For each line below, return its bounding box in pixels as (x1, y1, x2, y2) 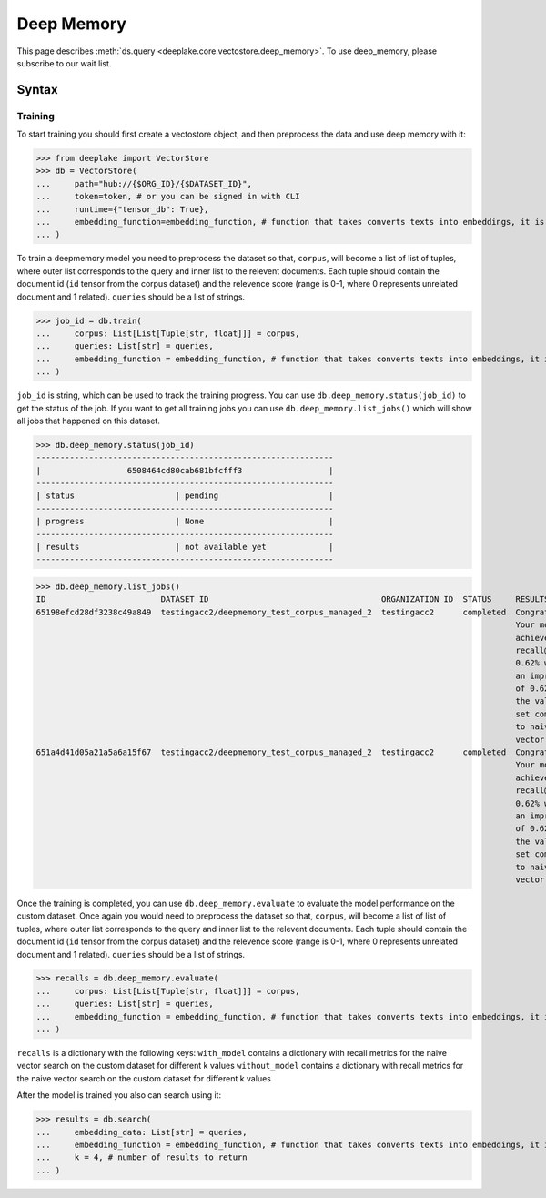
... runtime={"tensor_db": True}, (35, 204, 209, 214)
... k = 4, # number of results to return (35, 1152, 248, 1162)
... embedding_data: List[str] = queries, (35, 1127, 248, 1137)
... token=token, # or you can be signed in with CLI (35, 191, 300, 202)
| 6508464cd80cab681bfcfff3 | (35, 465, 334, 475)
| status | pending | (35, 491, 334, 501)
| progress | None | (35, 516, 334, 527)
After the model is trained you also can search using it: (16, 1090, 222, 1101)
